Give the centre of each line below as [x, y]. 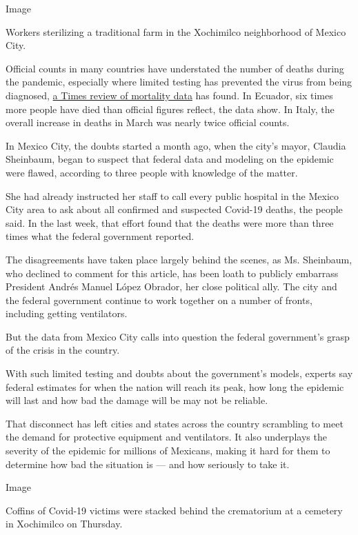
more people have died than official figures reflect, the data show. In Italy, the [170, 109]
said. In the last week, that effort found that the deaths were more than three [170, 222]
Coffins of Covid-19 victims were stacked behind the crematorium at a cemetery [174, 510]
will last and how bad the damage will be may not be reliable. [137, 400]
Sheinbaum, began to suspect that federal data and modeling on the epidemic [170, 159]
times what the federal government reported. [100, 236]
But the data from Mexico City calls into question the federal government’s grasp [178, 336]
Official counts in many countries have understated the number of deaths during [175, 68]
